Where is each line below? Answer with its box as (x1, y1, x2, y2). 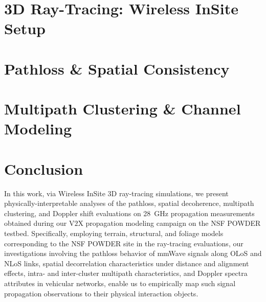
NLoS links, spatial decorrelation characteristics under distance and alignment (4, 258, 249, 268)
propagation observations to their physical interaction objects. (4, 288, 198, 298)
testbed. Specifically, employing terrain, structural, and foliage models (4, 228, 224, 238)
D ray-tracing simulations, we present (111, 188, 229, 198)
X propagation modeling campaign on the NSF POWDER (78, 218, 261, 228)
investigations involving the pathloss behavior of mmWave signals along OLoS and (4, 248, 262, 259)
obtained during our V (4, 218, 75, 228)
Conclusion (4, 158, 83, 179)
